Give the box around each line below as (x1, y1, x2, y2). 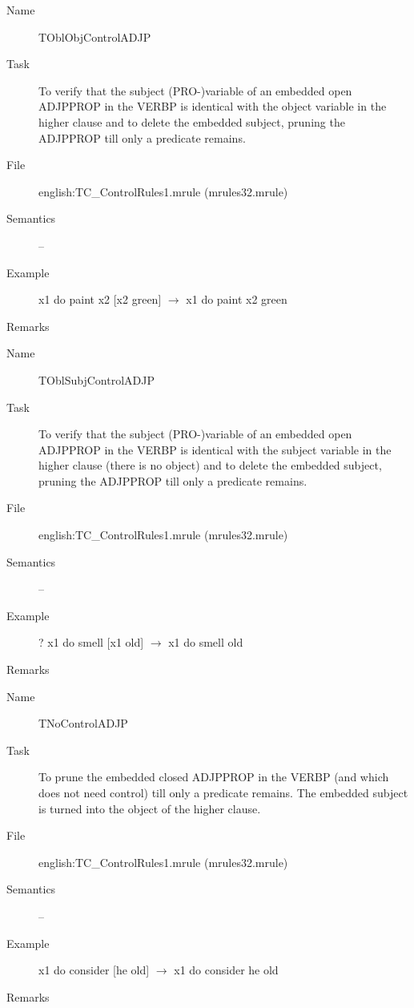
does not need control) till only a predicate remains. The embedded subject (38, 784, 408, 800)
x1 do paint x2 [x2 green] (38, 291, 162, 308)
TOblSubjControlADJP (38, 371, 155, 388)
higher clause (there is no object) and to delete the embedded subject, (38, 457, 382, 474)
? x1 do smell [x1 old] (38, 634, 144, 651)
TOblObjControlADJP (38, 28, 151, 45)
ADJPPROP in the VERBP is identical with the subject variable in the (38, 441, 392, 458)
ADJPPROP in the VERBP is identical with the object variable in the (38, 98, 387, 115)
